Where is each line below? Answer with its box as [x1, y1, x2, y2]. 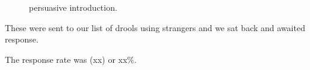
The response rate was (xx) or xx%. [5, 53, 137, 65]
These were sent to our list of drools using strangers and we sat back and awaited [5, 21, 305, 34]
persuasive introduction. [29, 1, 117, 13]
